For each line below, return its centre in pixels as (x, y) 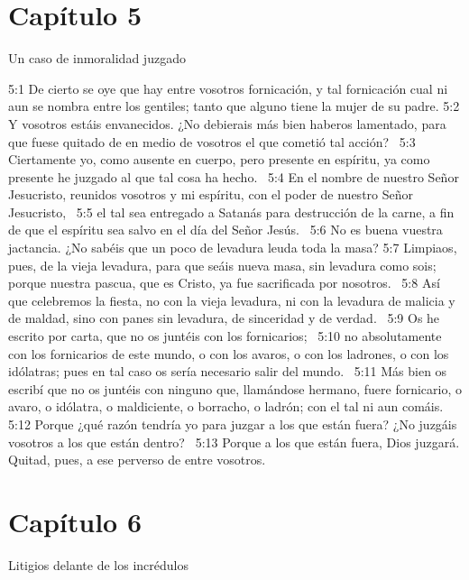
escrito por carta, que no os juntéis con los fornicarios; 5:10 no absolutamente (225, 336)
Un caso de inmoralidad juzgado (97, 58)
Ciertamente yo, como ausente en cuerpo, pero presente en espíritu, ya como (219, 159)
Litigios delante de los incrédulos (98, 564)
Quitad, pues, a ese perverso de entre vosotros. (137, 460)
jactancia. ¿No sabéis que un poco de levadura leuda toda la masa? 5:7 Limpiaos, (233, 248)
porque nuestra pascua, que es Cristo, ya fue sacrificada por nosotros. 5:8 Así (224, 283)
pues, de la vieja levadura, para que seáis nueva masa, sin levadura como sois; (222, 265)
